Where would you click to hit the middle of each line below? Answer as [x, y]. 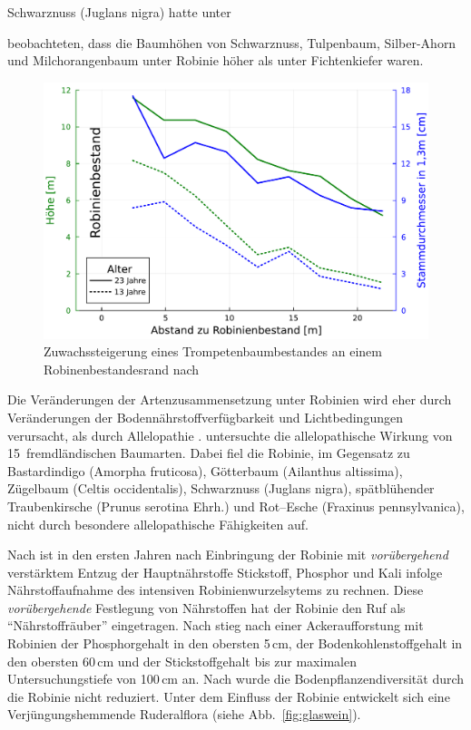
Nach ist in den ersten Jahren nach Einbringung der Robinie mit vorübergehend [228, 555]
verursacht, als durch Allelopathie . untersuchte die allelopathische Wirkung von [230, 435]
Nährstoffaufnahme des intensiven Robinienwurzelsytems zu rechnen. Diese [216, 590]
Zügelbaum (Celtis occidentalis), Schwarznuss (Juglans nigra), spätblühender [221, 488]
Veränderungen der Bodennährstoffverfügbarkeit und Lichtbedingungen [205, 417]
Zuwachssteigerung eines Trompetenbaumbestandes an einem [213, 351]
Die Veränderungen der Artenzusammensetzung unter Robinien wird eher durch [230, 399]
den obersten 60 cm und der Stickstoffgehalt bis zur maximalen [182, 661]
